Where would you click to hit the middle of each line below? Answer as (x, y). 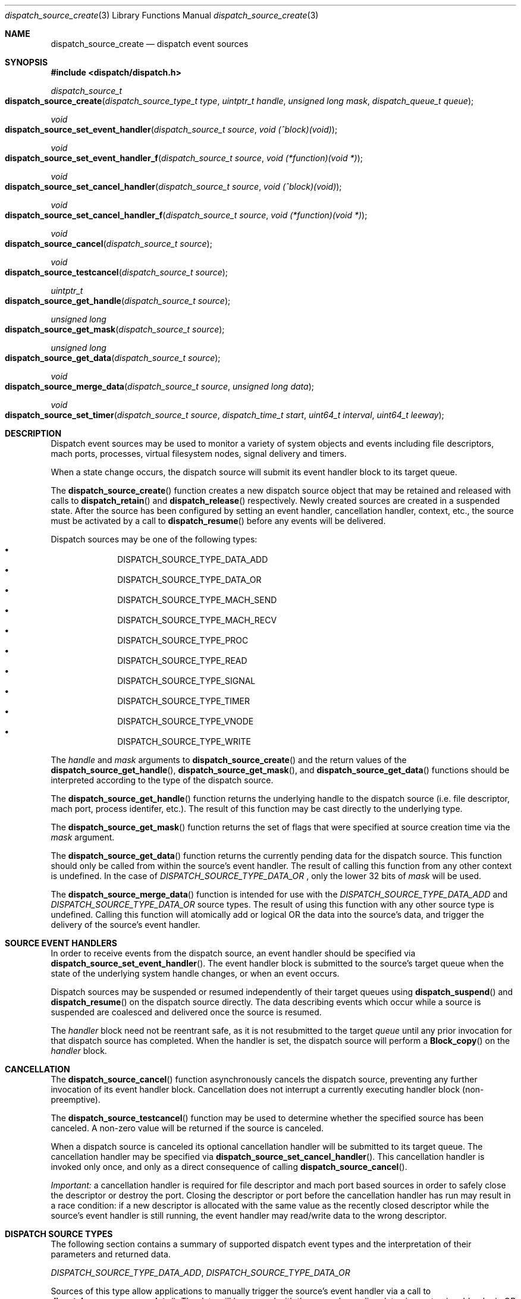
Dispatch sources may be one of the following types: (154, 539)
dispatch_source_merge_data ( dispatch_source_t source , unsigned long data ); (159, 386)
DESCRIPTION (33, 433)
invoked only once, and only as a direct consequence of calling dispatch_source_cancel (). (229, 1167)
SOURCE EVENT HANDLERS (61, 943)
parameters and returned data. (111, 1254)
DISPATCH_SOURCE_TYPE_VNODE (186, 721)
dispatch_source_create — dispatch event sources (150, 44)
